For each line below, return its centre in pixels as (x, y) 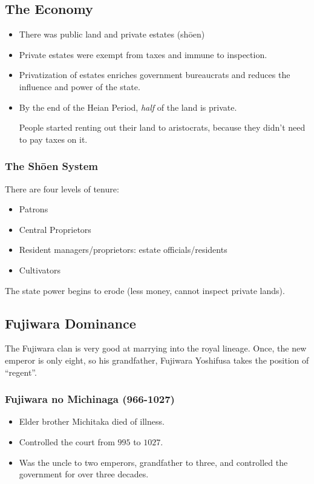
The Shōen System (52, 166)
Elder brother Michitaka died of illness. (92, 421)
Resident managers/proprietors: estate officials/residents (123, 250)
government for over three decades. (84, 474)
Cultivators (40, 270)
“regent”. (21, 372)
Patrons (34, 209)
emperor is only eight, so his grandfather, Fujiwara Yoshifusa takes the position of (157, 360)
